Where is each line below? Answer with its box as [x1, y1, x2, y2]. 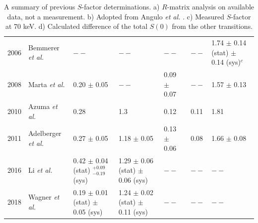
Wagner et [28, 192, 60, 202]
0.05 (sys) [73, 206, 103, 217]
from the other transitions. [172, 21, 253, 31]
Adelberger [28, 128, 62, 138]
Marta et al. [28, 79, 65, 89]
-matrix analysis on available [167, 1, 254, 11]
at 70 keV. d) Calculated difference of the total [5, 21, 148, 31]
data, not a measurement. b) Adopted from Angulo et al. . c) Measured [7, 11, 225, 21]
